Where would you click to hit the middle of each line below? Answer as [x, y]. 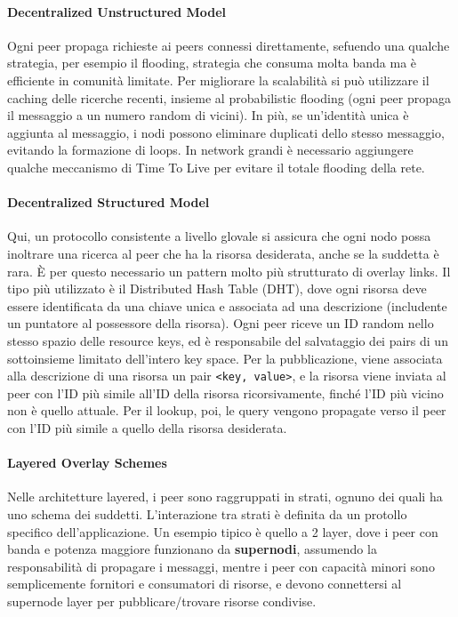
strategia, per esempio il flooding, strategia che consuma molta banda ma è [212, 63]
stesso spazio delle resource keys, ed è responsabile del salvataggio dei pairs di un [228, 340]
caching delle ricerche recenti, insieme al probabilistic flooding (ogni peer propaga [229, 97]
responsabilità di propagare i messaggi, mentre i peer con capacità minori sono [221, 566]
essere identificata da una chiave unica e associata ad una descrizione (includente [227, 305]
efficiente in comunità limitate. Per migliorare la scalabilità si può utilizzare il [218, 80]
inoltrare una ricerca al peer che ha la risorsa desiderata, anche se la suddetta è [223, 253]
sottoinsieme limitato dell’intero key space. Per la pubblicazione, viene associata [225, 358]
